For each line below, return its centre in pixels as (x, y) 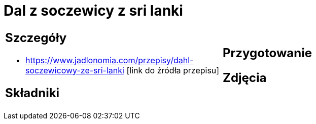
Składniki (32, 93)
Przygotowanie (267, 53)
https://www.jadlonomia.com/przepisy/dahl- (110, 60)
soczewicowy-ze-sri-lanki (75, 70)
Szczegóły (36, 37)
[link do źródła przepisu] (173, 70)
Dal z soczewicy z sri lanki (93, 11)
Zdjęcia (245, 77)
